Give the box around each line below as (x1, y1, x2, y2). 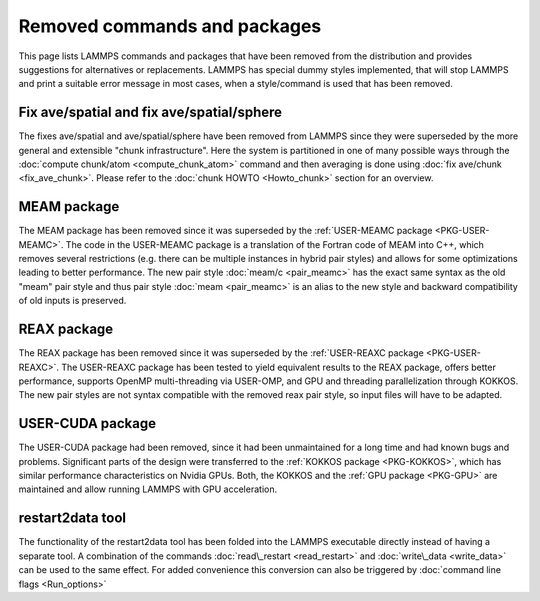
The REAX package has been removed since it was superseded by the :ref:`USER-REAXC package (18, 347, 424, 359)
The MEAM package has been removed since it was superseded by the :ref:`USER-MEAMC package (18, 225, 433, 237)
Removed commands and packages (18, 15, 322, 37)
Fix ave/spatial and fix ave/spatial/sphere (18, 104, 283, 121)
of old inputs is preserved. (18, 295, 127, 307)
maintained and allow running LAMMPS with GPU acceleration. (18, 483, 278, 495)
